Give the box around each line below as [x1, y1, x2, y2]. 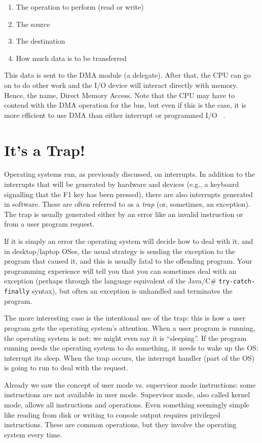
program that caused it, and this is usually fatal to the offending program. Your [4, 256, 252, 266]
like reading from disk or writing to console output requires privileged [4, 409, 220, 420]
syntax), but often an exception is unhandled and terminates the [31, 286, 233, 296]
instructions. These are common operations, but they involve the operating [4, 419, 237, 430]
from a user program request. [4, 218, 95, 229]
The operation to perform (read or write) [16, 2, 144, 12]
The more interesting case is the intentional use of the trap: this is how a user [4, 312, 246, 323]
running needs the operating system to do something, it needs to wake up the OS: [4, 342, 258, 353]
